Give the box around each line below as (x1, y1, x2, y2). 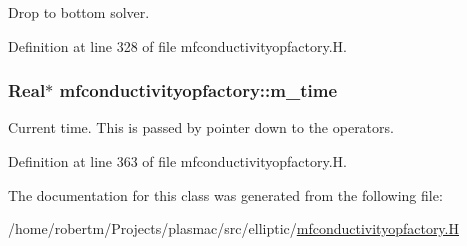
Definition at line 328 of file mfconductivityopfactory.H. (8, 35, 348, 56)
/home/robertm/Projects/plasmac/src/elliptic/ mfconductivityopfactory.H (8, 218, 459, 239)
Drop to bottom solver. (8, 2, 150, 22)
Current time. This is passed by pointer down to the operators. (8, 117, 394, 138)
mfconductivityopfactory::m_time (59, 78, 337, 103)
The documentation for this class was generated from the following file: (8, 184, 443, 205)
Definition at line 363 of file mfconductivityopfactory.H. (8, 151, 348, 171)
